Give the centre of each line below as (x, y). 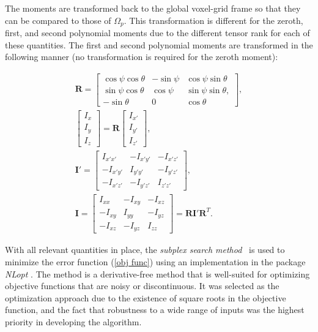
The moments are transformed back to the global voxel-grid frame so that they (153, 8)
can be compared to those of (58, 20)
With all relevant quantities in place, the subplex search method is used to (145, 250)
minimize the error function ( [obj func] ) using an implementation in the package (155, 262)
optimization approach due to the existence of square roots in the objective (146, 297)
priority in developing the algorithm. (73, 322)
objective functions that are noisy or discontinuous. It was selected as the (142, 286)
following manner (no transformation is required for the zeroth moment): (142, 57)
